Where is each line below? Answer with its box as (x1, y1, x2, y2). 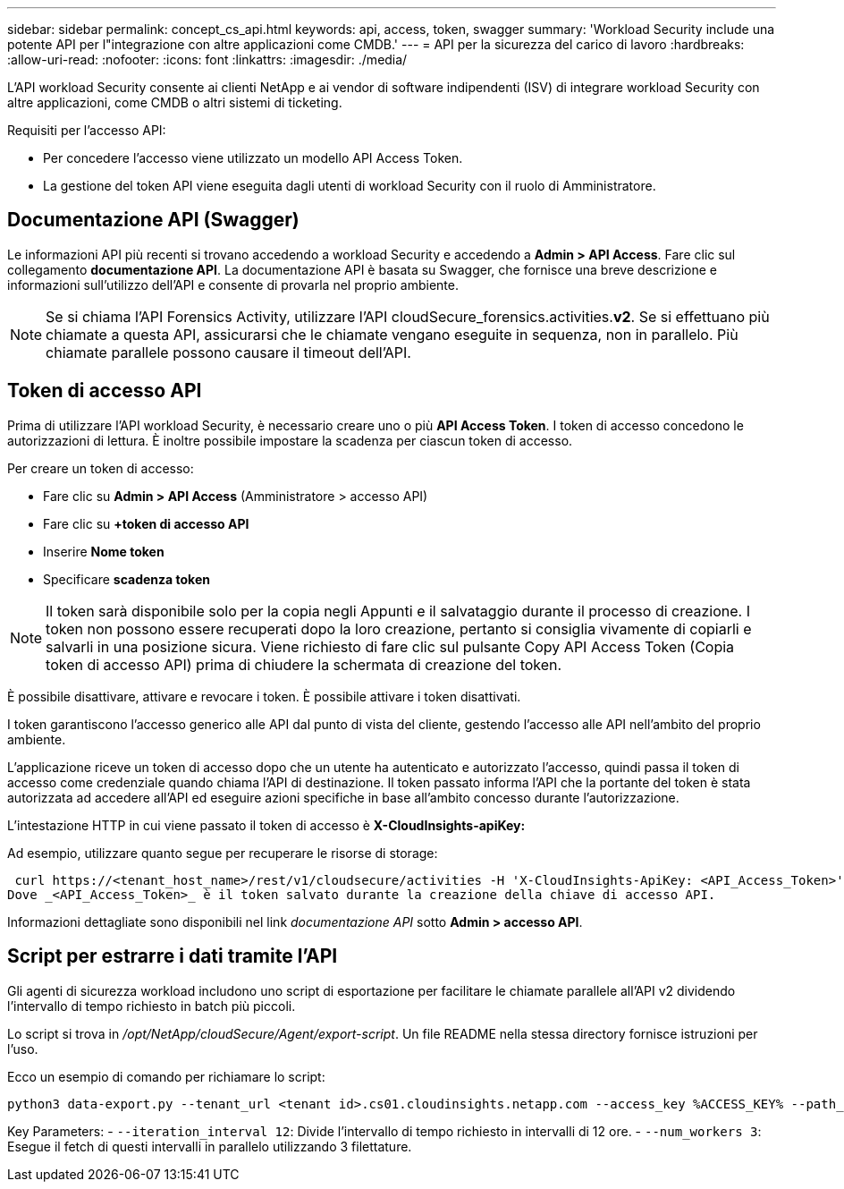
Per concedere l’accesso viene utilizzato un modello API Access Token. (43, 150, 463, 166)
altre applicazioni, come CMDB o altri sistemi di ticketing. (7, 95, 342, 110)
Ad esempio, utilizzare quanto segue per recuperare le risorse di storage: (7, 845, 438, 861)
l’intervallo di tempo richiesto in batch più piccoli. (7, 998, 296, 1014)
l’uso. (7, 1040, 38, 1057)
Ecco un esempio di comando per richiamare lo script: (7, 1068, 325, 1084)
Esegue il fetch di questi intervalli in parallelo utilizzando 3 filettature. (7, 1138, 412, 1154)
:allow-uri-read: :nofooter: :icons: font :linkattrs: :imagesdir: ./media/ (7, 52, 408, 67)
